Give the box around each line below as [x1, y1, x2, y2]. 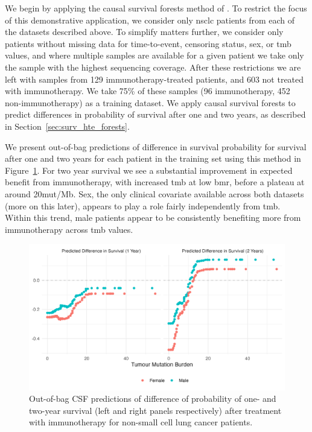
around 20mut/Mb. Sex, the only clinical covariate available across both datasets [5, 187, 304, 200]
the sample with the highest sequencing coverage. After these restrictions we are [5, 60, 301, 73]
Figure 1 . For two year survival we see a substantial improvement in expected [5, 164, 293, 176]
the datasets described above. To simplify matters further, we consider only [5, 25, 284, 38]
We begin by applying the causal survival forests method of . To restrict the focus [5, 2, 307, 14]
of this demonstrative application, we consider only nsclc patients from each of [5, 13, 294, 26]
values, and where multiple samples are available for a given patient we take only [5, 49, 304, 62]
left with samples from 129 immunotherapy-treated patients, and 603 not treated [5, 72, 304, 85]
